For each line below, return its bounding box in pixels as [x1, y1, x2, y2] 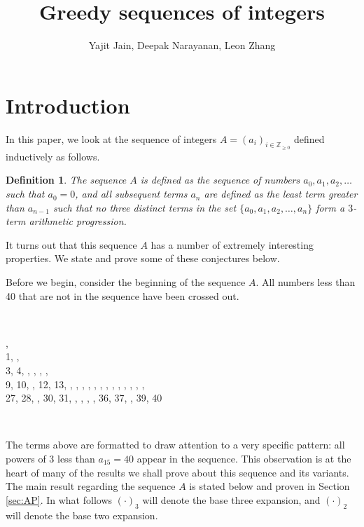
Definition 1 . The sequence [6, 172, 127, 187]
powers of [6, 451, 46, 465]
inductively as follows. [6, 149, 100, 163]
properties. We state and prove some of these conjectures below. [6, 251, 280, 266]
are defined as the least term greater [204, 186, 358, 201]
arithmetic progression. [29, 214, 127, 228]
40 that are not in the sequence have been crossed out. [6, 288, 239, 303]
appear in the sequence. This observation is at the [136, 451, 351, 465]
